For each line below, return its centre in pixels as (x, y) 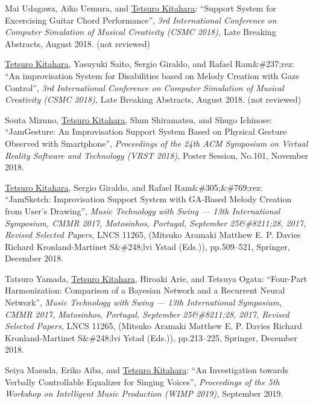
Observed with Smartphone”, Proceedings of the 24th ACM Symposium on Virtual (156, 143)
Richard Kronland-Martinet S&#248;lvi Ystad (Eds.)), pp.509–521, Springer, (147, 246)
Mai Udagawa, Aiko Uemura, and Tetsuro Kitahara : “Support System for (141, 8)
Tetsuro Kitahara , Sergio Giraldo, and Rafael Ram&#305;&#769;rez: (134, 187)
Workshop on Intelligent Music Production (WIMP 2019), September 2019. (144, 393)
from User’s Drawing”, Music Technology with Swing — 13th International (143, 210)
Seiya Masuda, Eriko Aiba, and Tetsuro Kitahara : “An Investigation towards (147, 370)
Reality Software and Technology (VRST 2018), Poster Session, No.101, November (157, 155)
